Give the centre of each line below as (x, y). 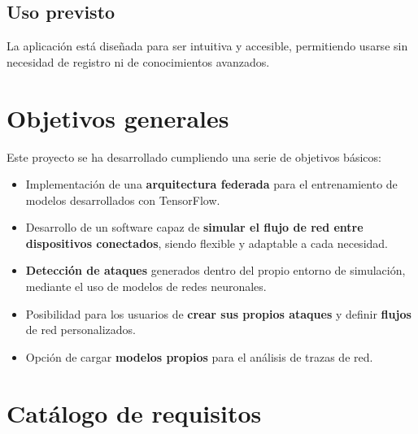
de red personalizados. (81, 330)
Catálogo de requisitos (134, 412)
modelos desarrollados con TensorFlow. (123, 200)
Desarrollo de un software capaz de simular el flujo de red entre (194, 227)
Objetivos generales (118, 117)
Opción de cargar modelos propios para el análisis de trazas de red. (199, 356)
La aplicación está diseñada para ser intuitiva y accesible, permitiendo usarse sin (207, 46)
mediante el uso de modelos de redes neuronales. (146, 286)
